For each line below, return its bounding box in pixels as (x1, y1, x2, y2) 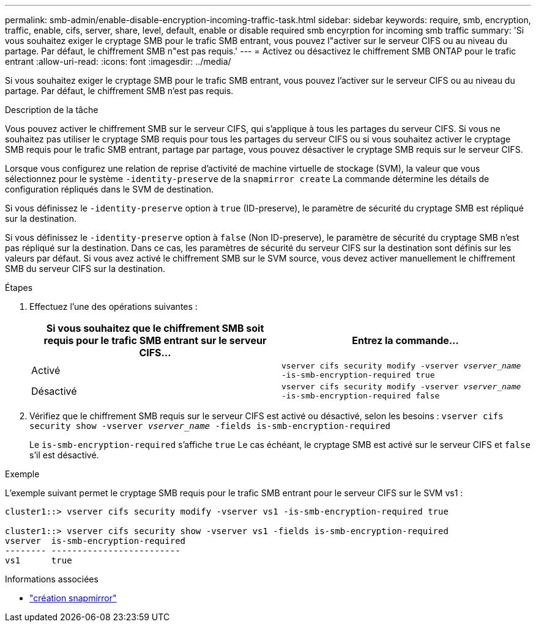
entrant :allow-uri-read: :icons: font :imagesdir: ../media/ (5, 56, 231, 67)
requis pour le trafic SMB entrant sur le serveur (43, 334, 267, 346)
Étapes (5, 282, 33, 293)
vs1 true (5, 555, 72, 565)
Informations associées (5, 574, 99, 584)
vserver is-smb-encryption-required (5, 536, 186, 546)
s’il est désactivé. (29, 450, 99, 460)
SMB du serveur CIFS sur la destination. (5, 263, 165, 274)
